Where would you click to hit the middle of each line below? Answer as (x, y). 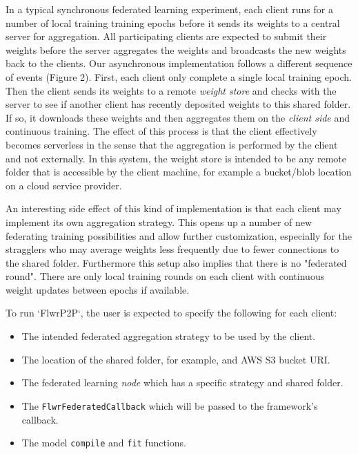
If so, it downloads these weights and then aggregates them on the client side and (178, 117)
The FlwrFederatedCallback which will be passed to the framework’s (170, 405)
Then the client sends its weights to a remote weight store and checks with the (171, 90)
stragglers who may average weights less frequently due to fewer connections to (172, 249)
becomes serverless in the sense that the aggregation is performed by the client (172, 144)
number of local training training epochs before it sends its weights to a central (173, 22)
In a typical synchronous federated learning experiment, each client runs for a (169, 9)
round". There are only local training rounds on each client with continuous (165, 276)
